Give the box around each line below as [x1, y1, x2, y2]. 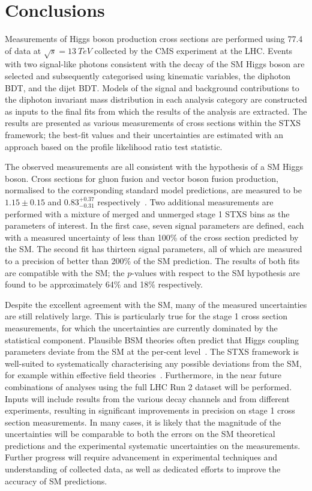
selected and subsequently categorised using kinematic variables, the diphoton [5, 70, 291, 82]
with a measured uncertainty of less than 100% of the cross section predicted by [5, 230, 299, 243]
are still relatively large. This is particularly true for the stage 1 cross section [5, 310, 287, 322]
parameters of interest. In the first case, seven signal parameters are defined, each [5, 219, 304, 232]
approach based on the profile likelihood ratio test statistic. [5, 140, 223, 152]
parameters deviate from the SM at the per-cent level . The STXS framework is [5, 345, 299, 358]
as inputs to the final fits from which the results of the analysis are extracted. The [5, 104, 307, 117]
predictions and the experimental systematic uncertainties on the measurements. [5, 439, 301, 451]
